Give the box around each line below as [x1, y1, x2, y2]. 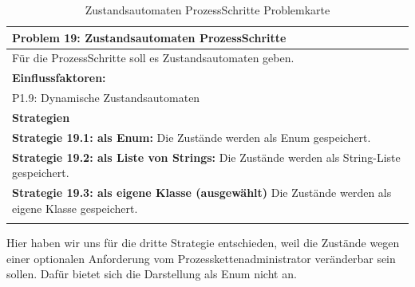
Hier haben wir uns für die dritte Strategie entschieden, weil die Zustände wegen [6, 234, 400, 251]
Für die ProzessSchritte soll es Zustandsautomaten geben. [12, 49, 294, 66]
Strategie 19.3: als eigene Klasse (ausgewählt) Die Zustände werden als [12, 184, 392, 201]
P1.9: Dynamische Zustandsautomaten [12, 89, 200, 106]
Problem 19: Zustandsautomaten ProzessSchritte [12, 29, 287, 45]
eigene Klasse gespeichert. [12, 199, 138, 216]
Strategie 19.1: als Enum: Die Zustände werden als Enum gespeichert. [12, 128, 371, 145]
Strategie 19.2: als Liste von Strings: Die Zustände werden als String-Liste [12, 148, 401, 165]
